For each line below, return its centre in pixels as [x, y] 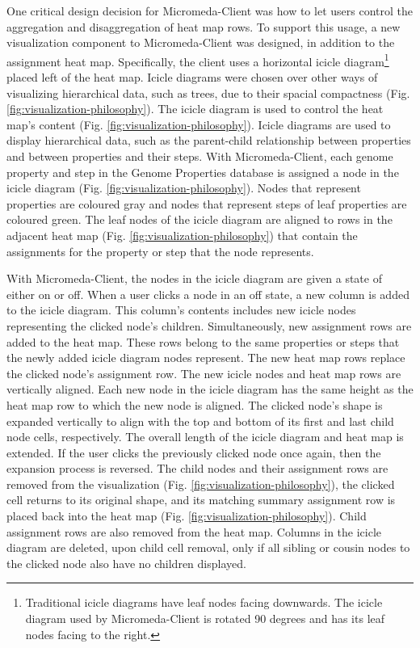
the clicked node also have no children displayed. [126, 563]
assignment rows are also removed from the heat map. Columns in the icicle [194, 531]
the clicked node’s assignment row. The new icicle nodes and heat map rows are [204, 373]
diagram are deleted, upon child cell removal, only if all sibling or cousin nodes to [208, 547]
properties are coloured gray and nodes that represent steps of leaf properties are [207, 203]
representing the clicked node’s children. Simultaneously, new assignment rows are [209, 325]
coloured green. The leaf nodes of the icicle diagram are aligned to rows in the [199, 219]
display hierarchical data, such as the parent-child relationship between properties [209, 140]
